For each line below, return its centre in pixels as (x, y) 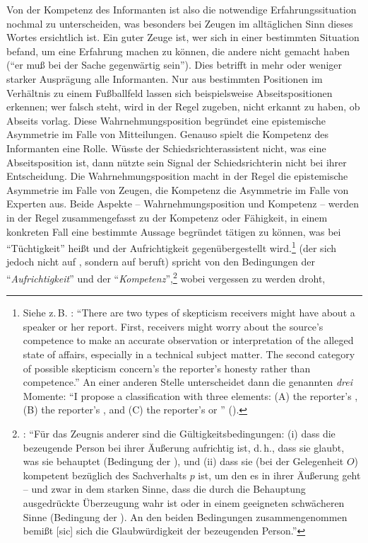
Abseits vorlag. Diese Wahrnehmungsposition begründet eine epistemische (166, 120)
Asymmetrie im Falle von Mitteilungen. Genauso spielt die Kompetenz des (168, 134)
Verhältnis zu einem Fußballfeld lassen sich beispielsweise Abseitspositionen (170, 92)
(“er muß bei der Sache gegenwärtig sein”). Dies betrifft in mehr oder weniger (174, 65)
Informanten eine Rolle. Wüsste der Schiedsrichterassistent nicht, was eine (166, 148)
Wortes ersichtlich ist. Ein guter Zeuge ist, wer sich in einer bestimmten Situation (183, 37)
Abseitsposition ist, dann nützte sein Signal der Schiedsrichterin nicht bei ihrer (177, 162)
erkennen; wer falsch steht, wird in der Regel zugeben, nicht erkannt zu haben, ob (183, 107)
